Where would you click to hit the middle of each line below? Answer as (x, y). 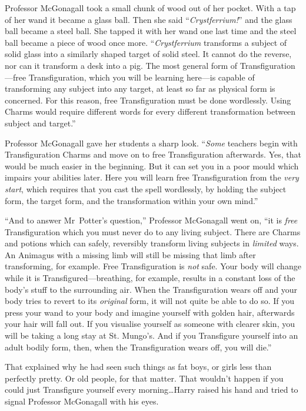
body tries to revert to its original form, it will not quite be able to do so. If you (149, 301)
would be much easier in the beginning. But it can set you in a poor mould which (152, 166)
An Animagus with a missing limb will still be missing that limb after (130, 254)
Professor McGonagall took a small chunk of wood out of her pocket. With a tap (150, 8)
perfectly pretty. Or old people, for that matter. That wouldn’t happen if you (144, 378)
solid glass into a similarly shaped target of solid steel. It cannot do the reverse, (148, 54)
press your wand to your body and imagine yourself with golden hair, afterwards (150, 312)
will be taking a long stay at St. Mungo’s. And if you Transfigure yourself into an (152, 335)
